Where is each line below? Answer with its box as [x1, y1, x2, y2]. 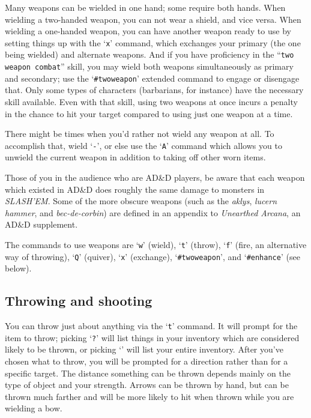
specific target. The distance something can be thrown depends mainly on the [5, 366, 291, 379]
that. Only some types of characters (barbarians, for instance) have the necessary [5, 83, 304, 96]
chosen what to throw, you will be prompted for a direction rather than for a [5, 355, 288, 368]
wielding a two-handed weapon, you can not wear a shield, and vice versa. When [5, 13, 301, 25]
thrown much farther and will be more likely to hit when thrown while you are [5, 390, 294, 402]
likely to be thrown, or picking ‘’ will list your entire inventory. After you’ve [5, 343, 283, 356]
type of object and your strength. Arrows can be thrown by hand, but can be [5, 378, 289, 391]
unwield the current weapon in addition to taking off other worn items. [5, 151, 266, 163]
